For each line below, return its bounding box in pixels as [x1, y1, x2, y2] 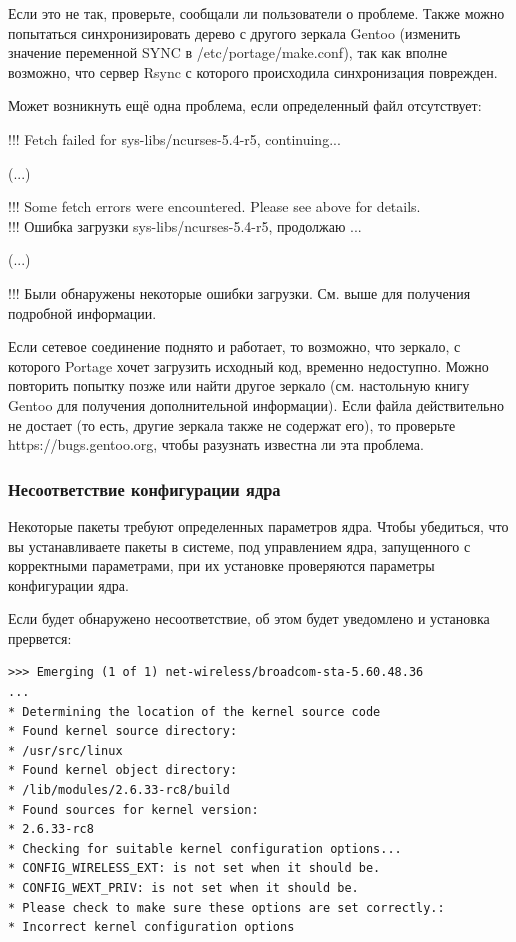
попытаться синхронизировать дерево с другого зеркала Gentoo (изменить [8, 22, 461, 43]
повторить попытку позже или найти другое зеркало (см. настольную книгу [8, 375, 470, 396]
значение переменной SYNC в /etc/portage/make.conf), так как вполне [8, 42, 448, 63]
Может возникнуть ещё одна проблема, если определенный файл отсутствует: [8, 95, 482, 116]
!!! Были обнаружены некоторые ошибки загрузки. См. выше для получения [8, 282, 471, 303]
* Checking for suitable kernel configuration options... [8, 841, 402, 856]
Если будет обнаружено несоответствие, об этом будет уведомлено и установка [8, 608, 490, 629]
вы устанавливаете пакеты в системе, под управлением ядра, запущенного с [8, 535, 471, 556]
